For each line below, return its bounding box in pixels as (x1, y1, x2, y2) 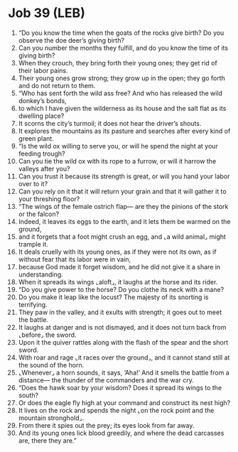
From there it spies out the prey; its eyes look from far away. (18, 421, 195, 429)
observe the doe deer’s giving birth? (18, 36, 125, 44)
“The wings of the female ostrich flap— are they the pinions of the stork (18, 202, 229, 210)
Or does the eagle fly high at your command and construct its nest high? (18, 398, 231, 407)
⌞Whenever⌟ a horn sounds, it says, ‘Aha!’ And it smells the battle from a (18, 368, 229, 377)
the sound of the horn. (18, 360, 85, 369)
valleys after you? (18, 164, 70, 173)
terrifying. (18, 300, 48, 308)
